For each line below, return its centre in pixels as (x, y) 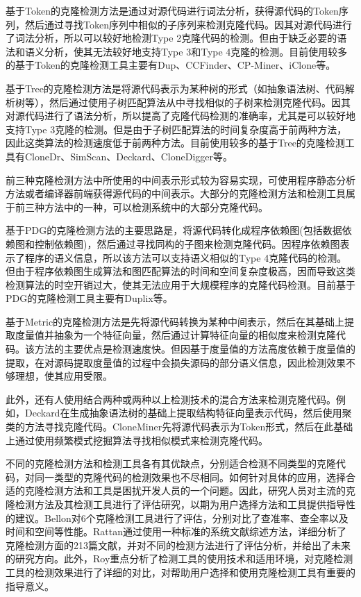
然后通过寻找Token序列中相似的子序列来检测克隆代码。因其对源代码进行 (188, 24)
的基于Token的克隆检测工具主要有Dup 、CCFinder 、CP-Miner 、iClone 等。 (171, 65)
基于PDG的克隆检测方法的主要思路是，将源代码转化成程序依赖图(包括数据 (174, 230)
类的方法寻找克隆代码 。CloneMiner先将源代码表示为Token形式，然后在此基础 (179, 427)
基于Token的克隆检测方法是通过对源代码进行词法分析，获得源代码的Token (172, 10)
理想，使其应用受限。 (64, 376)
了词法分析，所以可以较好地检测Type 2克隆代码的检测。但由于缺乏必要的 (171, 38)
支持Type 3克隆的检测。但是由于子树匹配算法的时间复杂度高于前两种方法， (176, 129)
